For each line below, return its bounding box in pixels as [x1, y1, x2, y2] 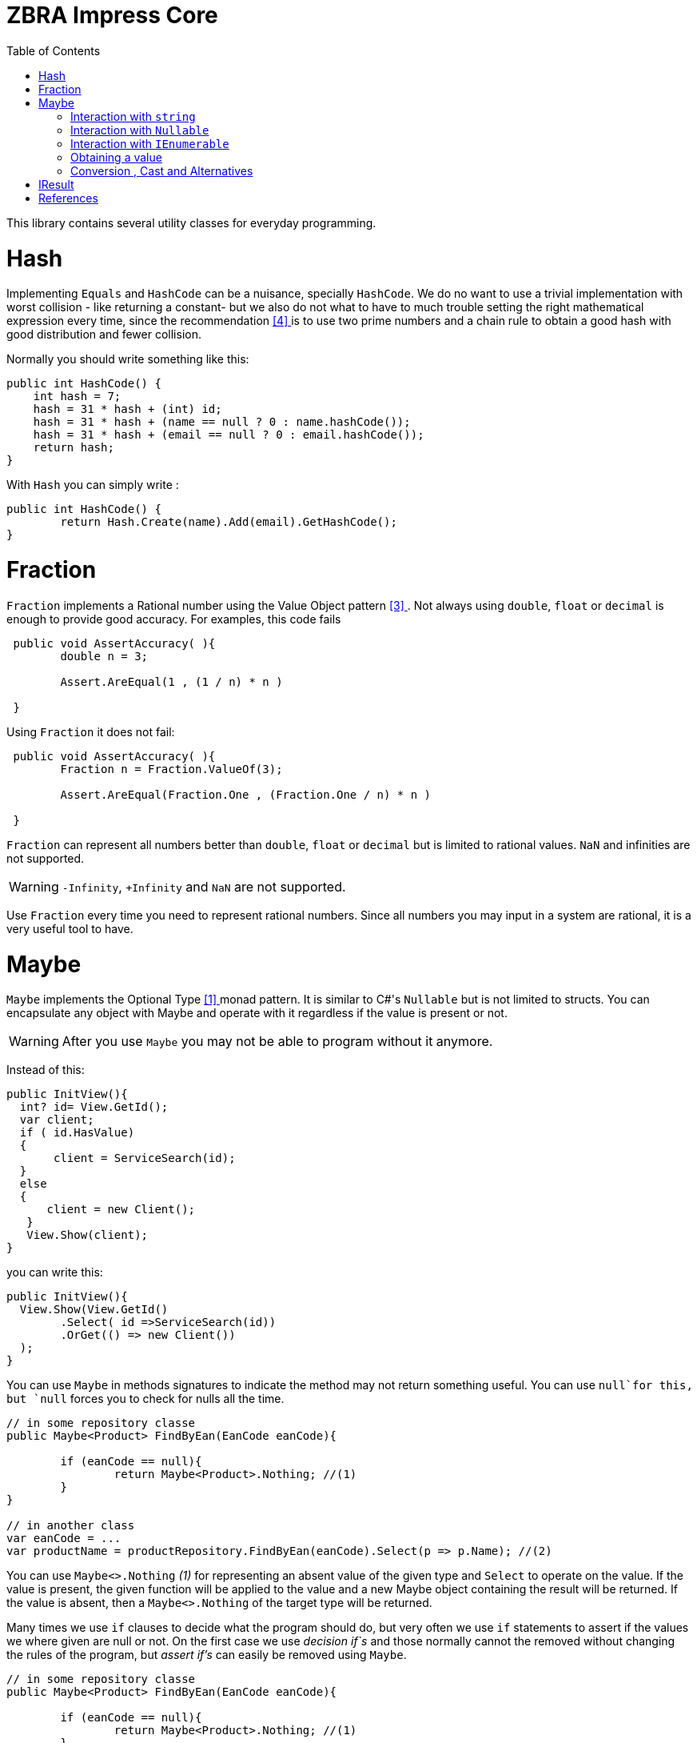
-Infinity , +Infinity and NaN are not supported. [62, 878, 346, 895]
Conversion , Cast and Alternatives [70, 163, 253, 178]
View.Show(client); [26, 1228, 149, 1242]
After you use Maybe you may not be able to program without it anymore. [62, 1033, 493, 1050]
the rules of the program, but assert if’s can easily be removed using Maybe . [6, 1648, 407, 1662]
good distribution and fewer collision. [6, 327, 201, 342]
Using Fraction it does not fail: [6, 724, 175, 739]
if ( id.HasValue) [19, 1126, 135, 1140]
